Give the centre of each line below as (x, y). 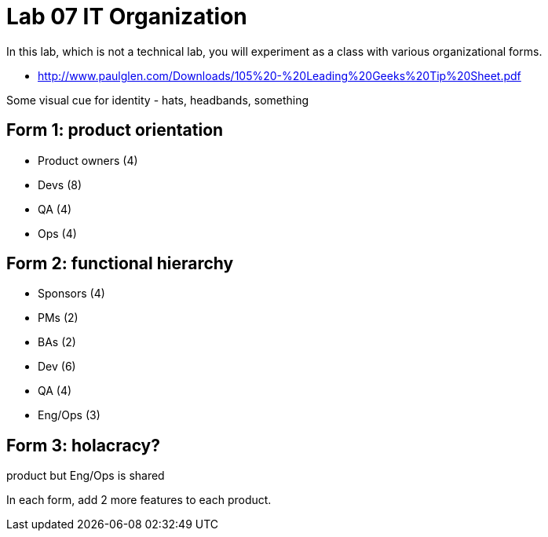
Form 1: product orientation (115, 130)
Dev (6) (57, 367)
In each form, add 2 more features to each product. (139, 500)
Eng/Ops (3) (69, 415)
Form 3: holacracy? (84, 445)
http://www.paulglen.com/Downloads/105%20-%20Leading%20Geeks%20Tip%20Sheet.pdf (279, 75)
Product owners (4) (88, 160)
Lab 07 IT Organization (127, 16)
